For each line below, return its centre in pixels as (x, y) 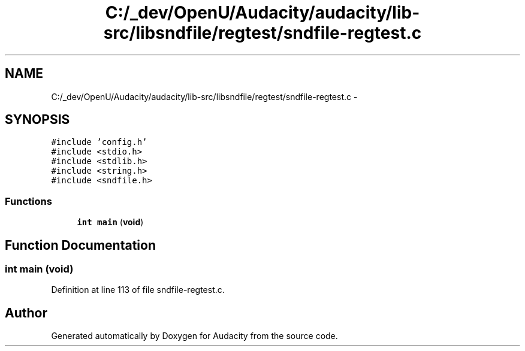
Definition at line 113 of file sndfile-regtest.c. (138, 290)
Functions (28, 201)
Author (26, 313)
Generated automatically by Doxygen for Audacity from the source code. (194, 336)
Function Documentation (80, 245)
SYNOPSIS (37, 120)
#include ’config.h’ (99, 142)
